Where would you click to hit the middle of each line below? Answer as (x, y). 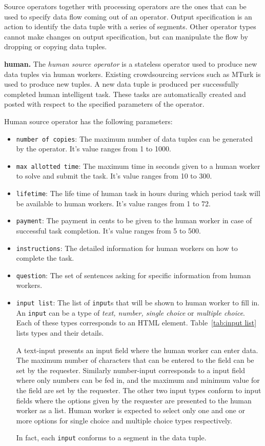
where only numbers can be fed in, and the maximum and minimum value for (138, 380)
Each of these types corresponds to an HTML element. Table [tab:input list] (136, 323)
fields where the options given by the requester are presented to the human (134, 400)
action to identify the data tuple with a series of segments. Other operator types (130, 26)
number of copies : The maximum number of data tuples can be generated (134, 138)
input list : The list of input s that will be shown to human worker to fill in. (138, 303)
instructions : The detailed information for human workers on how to (127, 248)
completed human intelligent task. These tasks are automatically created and (125, 94)
